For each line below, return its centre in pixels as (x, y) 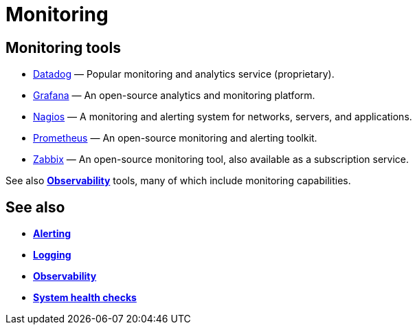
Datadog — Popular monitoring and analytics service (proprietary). (184, 74)
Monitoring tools (63, 47)
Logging (52, 255)
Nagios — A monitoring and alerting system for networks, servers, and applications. (223, 117)
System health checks (85, 298)
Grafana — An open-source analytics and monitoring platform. (174, 96)
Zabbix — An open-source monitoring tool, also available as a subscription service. (221, 159)
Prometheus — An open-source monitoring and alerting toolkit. (175, 138)
